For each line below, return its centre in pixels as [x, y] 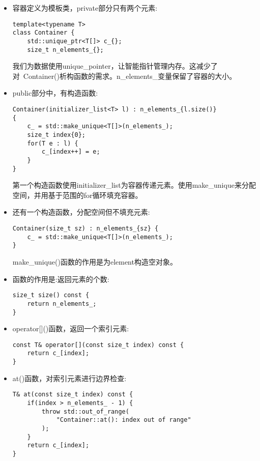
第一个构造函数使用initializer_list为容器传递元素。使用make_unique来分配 [134, 185]
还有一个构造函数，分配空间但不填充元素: [81, 212]
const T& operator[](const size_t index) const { [98, 345]
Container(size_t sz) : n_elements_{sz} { [85, 229]
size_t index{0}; [56, 135]
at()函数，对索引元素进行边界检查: [69, 378]
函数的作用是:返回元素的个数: [61, 279]
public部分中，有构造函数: [55, 93]
